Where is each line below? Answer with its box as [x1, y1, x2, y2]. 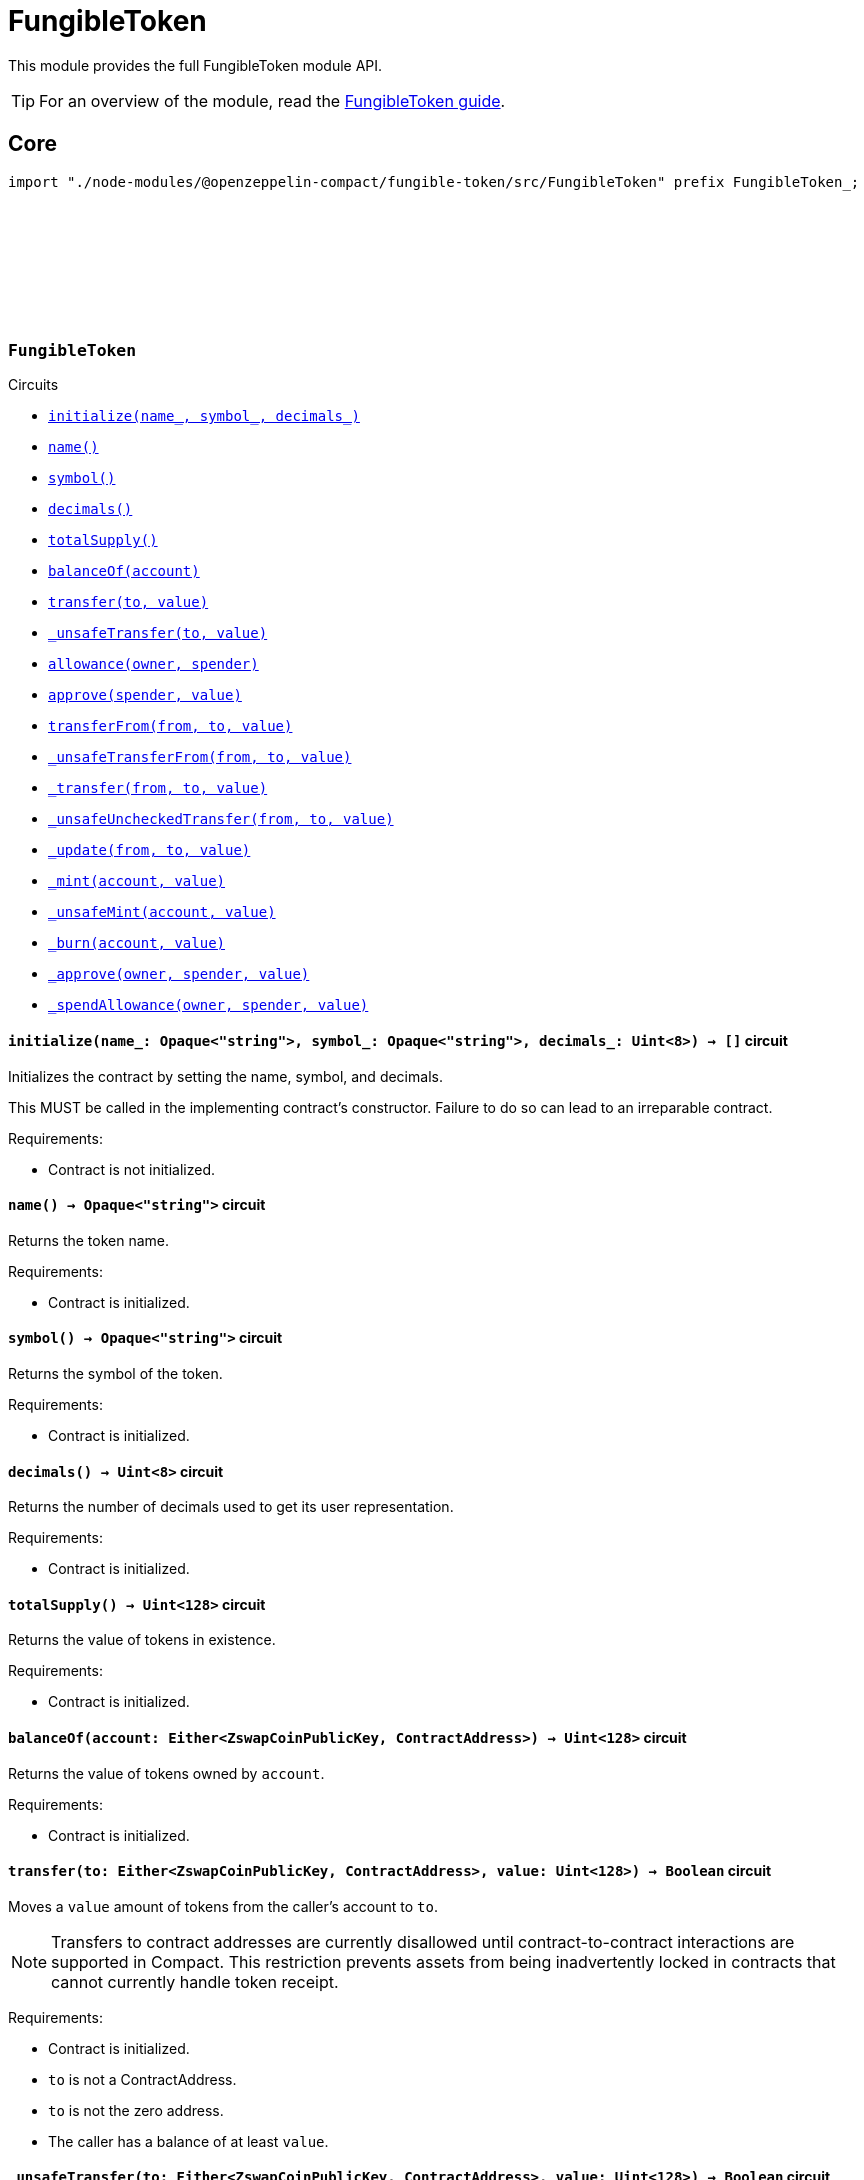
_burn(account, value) [48, 935, 226, 952]
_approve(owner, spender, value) [48, 966, 310, 983]
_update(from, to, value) [48, 842, 251, 859]
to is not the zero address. [48, 2101, 224, 2119]
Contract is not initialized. [48, 1160, 215, 1178]
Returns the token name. [8, 1231, 170, 1249]
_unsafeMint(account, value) [48, 904, 276, 921]
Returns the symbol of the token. [8, 1365, 223, 1382]
